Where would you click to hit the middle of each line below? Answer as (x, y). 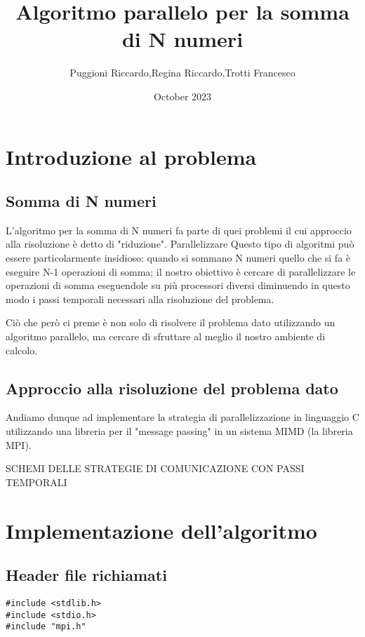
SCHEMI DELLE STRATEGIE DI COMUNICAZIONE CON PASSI (155, 468)
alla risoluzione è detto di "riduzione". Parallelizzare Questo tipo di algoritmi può (180, 244)
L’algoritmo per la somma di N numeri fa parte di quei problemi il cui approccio (179, 230)
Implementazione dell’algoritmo (161, 530)
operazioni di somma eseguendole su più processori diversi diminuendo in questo (178, 285)
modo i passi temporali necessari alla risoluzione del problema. (140, 299)
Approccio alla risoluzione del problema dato (172, 388)
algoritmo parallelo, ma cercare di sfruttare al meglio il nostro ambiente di (166, 336)
